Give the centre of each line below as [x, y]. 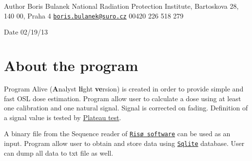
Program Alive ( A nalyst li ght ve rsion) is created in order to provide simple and [124, 88]
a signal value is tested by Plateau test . [63, 117]
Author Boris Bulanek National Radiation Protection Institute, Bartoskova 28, [121, 6]
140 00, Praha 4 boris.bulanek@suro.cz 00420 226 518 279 [94, 15]
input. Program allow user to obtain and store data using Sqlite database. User [124, 143]
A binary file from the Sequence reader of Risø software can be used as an [117, 134]
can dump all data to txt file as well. [59, 152]
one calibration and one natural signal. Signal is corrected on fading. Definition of [126, 108]
